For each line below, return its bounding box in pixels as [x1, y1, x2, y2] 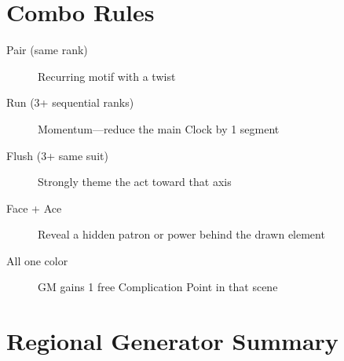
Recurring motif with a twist [38, 67, 176, 84]
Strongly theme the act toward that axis [38, 173, 232, 190]
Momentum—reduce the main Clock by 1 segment [38, 120, 280, 137]
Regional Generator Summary [6, 325, 339, 357]
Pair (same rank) [6, 42, 88, 58]
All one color [6, 252, 68, 268]
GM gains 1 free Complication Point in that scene [38, 279, 278, 295]
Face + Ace [6, 199, 62, 216]
